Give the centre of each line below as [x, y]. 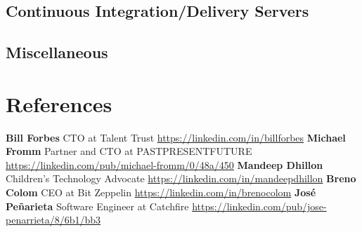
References [59, 103]
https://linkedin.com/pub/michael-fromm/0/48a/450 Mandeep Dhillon [164, 164]
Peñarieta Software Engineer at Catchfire [97, 206]
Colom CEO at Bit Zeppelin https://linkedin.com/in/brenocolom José [161, 192]
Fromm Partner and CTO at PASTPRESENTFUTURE [129, 151]
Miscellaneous [57, 52]
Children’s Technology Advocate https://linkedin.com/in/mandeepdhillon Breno [181, 178]
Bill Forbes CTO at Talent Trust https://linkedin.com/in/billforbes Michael [176, 137]
